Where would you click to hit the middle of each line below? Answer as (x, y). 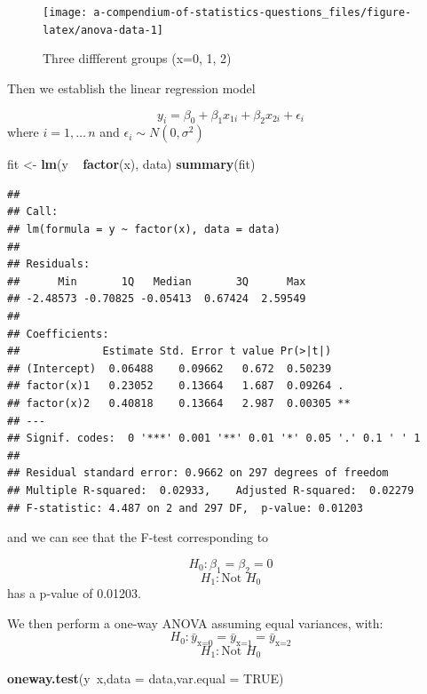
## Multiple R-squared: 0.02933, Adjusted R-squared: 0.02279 (211, 490)
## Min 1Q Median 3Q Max (157, 281)
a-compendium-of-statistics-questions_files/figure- (253, 12)
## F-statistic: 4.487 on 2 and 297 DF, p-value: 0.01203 (185, 508)
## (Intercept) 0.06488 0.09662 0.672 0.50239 (170, 368)
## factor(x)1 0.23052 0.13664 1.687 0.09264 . (176, 386)
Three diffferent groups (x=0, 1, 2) (137, 58)
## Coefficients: (58, 334)
